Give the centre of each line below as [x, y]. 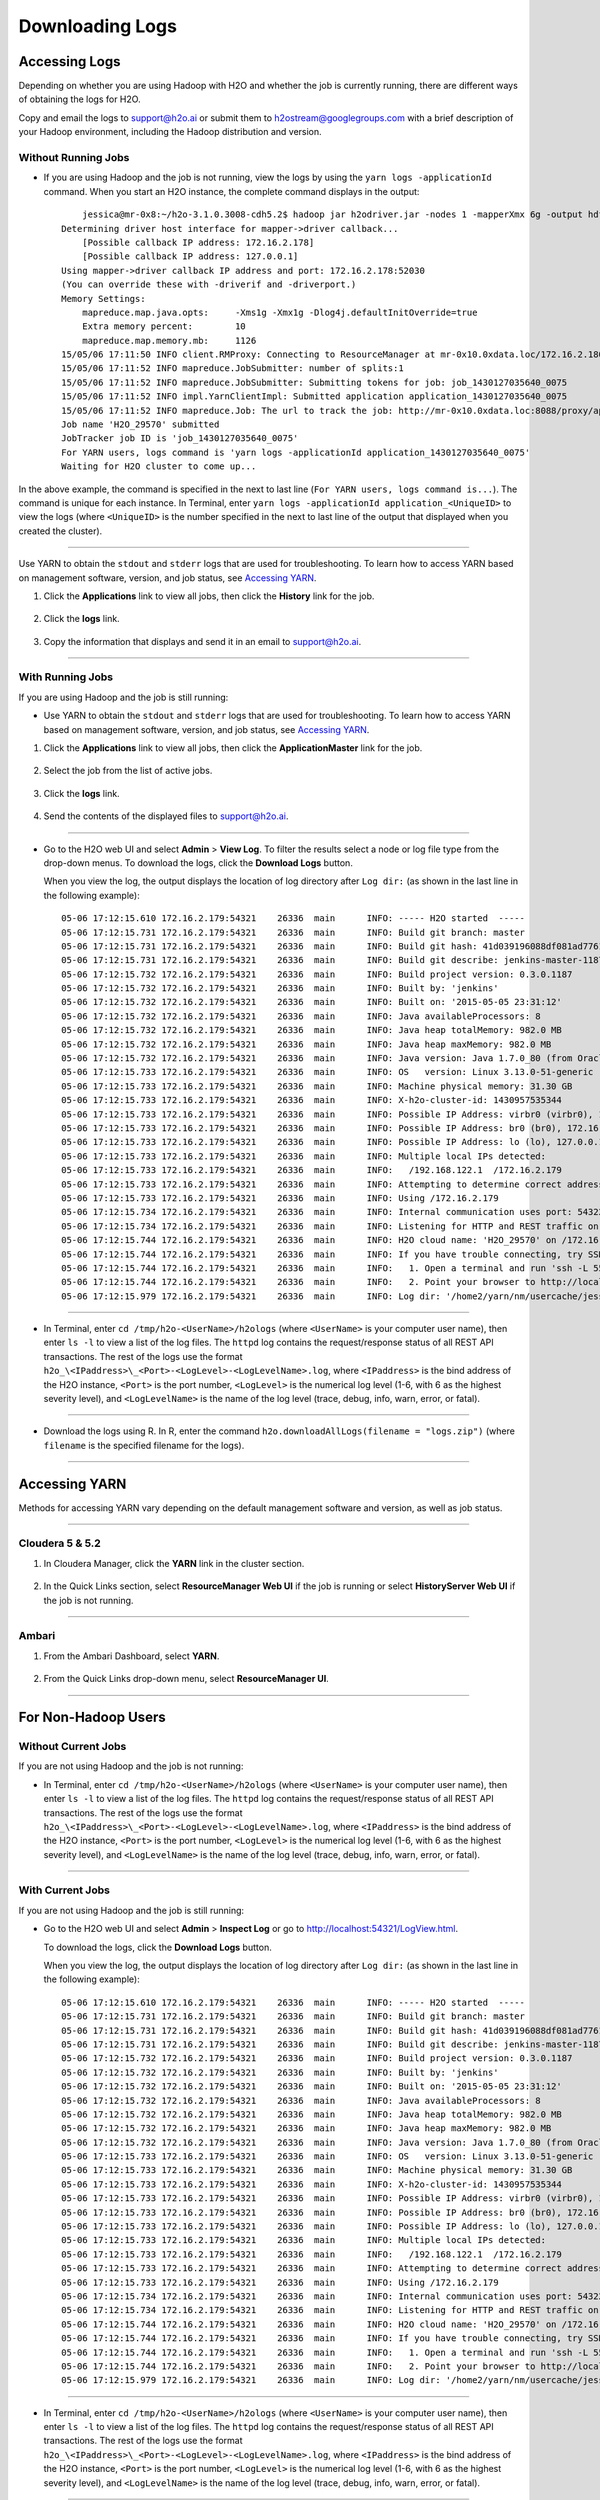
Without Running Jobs [74, 157]
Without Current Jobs [72, 1746]
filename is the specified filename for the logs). [144, 1445]
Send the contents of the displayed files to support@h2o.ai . [166, 816]
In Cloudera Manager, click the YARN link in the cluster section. [174, 1563]
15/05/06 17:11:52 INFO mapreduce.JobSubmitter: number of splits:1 [232, 368]
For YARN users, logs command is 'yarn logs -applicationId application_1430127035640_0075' [296, 452]
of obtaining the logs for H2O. [79, 99]
